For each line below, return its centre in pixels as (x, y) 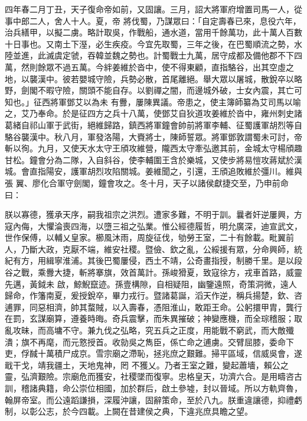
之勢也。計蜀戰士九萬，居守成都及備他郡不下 (207, 55)
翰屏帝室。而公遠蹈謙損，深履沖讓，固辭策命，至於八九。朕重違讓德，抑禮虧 (153, 399)
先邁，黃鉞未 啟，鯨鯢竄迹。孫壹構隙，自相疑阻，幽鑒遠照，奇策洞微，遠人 (151, 284)
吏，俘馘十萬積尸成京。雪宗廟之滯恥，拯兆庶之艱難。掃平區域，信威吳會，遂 (153, 353)
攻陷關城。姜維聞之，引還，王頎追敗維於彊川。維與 (203, 171)
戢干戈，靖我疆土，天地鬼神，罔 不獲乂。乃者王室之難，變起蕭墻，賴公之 (147, 365)
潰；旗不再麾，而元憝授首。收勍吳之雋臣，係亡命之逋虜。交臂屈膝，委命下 (149, 341)
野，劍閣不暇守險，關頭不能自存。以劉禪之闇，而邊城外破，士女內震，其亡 (149, 90)
